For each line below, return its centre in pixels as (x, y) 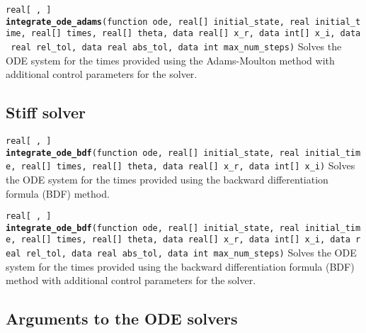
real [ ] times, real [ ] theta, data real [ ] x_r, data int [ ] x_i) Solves (188, 165)
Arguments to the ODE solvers (122, 318)
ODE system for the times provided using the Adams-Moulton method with (170, 60)
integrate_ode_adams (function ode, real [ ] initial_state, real (158, 22)
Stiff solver (46, 112)
